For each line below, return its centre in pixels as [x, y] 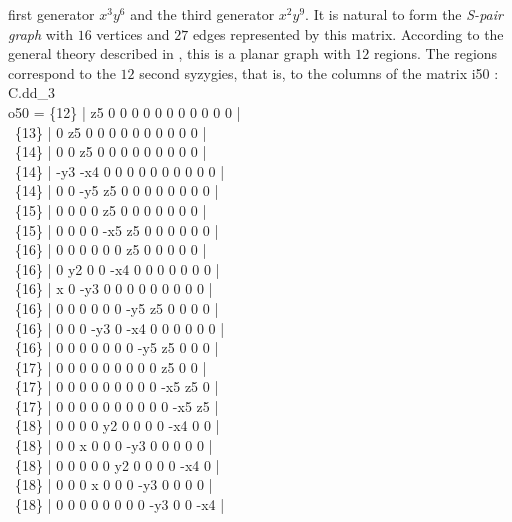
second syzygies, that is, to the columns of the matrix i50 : [319, 72]
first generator [51, 14]
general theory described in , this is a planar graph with [179, 53]
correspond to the [62, 72]
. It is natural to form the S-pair [404, 14]
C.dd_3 [32, 92]
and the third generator [202, 14]
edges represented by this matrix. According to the [348, 33]
